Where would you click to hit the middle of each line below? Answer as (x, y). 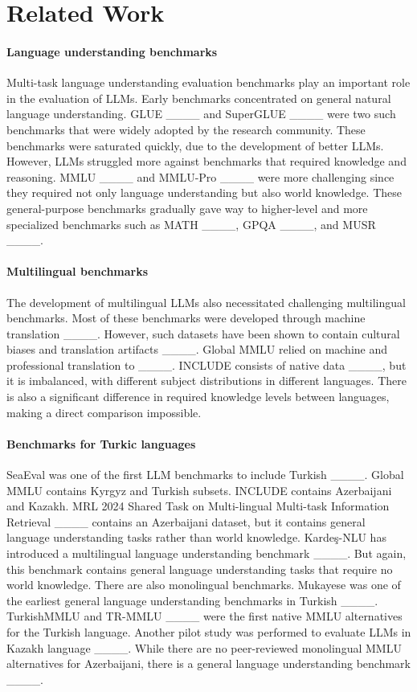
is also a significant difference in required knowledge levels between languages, (198, 397)
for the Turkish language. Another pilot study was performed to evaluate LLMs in (209, 631)
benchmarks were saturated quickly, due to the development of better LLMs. (195, 145)
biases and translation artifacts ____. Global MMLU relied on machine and (197, 349)
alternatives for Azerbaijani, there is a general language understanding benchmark (208, 663)
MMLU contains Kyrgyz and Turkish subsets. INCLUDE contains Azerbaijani (199, 490)
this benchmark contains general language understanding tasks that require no (200, 569)
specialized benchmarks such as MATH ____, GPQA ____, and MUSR (191, 224)
